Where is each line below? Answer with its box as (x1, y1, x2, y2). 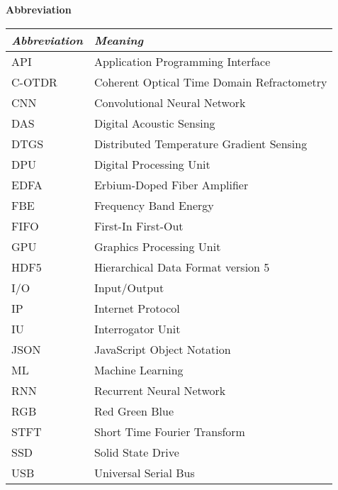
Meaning (94, 31, 144, 48)
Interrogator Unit (94, 320, 181, 337)
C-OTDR (11, 73, 57, 90)
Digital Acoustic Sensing (94, 114, 215, 131)
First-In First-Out (94, 217, 184, 234)
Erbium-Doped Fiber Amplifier (94, 176, 249, 193)
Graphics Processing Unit (94, 238, 221, 255)
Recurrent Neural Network (94, 382, 226, 399)
